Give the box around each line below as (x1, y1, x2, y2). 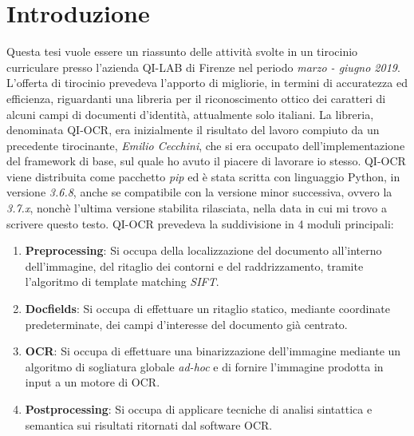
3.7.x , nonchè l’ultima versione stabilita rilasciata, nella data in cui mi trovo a (6, 200, 387, 216)
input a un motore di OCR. (25, 374, 160, 390)
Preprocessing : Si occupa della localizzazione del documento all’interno (25, 242, 382, 259)
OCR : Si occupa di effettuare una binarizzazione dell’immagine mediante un (25, 343, 401, 359)
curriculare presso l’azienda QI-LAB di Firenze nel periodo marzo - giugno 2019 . (6, 58, 400, 75)
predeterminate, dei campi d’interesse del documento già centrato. (25, 315, 348, 332)
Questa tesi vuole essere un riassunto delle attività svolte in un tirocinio (6, 43, 358, 60)
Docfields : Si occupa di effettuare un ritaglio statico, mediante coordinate (25, 300, 390, 317)
